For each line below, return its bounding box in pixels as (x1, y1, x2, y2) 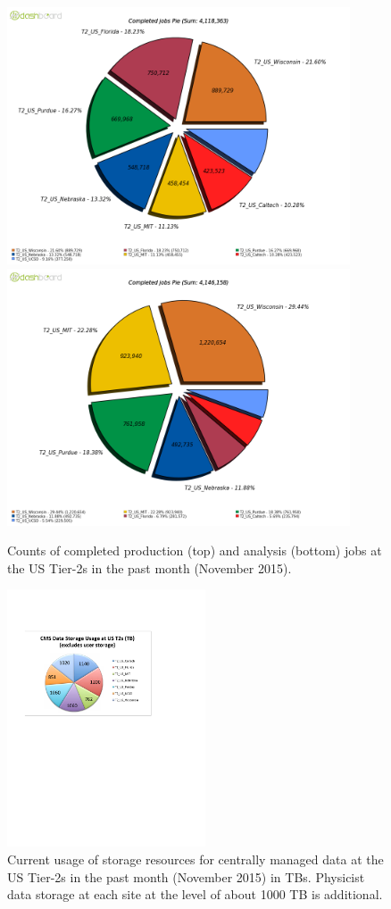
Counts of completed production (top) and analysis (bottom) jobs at (7, 541, 382, 560)
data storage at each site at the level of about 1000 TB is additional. (7, 885, 383, 904)
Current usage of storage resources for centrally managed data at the (7, 849, 384, 868)
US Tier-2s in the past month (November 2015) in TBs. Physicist (7, 867, 365, 886)
